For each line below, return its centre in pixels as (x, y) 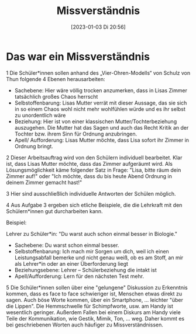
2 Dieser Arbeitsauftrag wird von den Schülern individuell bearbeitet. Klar (94, 157)
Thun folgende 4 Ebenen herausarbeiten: (56, 79)
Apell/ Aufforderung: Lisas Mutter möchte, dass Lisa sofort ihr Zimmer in (102, 140)
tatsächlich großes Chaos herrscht (56, 96)
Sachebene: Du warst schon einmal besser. (67, 245)
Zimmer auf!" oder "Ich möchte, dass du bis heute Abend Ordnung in (89, 176)
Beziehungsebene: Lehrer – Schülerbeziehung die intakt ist (85, 270)
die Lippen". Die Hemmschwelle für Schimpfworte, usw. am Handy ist (90, 306)
